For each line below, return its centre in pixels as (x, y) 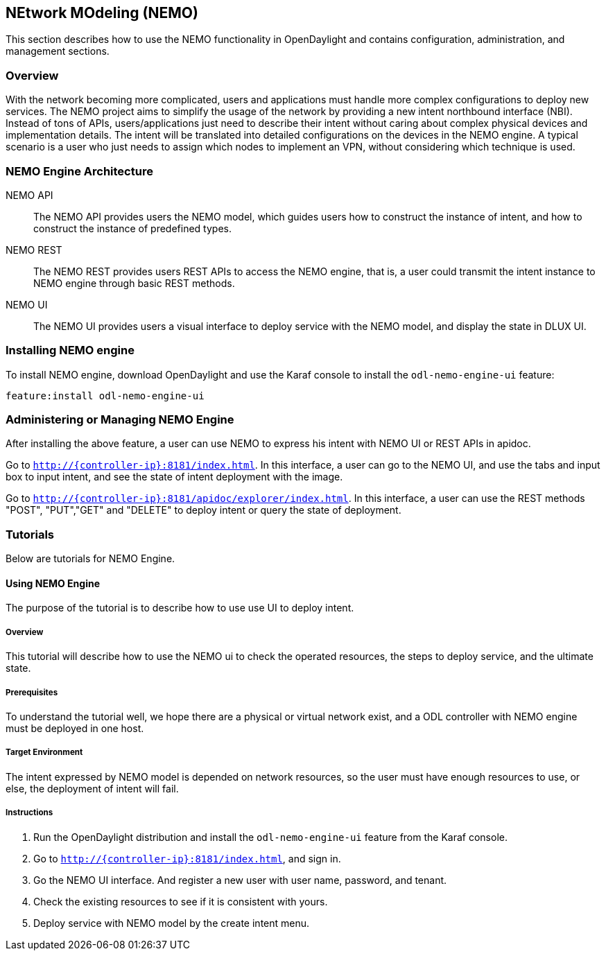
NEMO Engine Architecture (79, 171)
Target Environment (44, 753)
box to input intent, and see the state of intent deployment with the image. (174, 477)
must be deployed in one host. (75, 728)
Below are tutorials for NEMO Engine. (90, 559)
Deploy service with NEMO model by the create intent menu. (172, 923)
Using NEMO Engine (53, 583)
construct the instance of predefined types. (133, 228)
